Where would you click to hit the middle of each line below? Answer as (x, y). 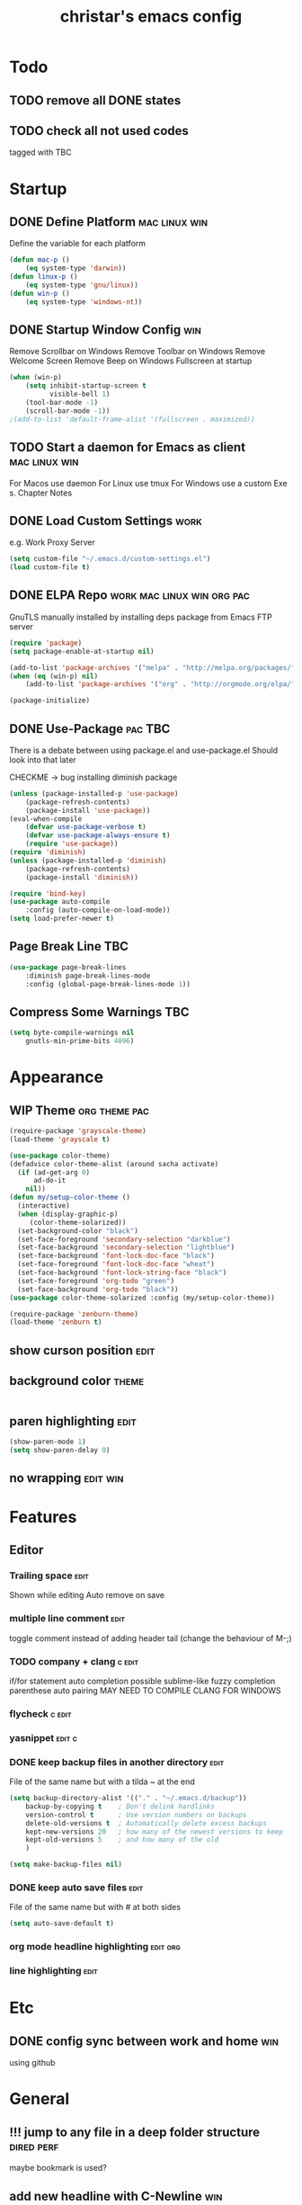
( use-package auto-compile (60, 902)
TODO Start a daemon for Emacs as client (127, 447)
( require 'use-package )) (72, 844)
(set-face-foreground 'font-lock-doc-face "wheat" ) (116, 1264)
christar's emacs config (151, 17)
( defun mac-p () (40, 260)
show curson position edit (82, 1350)
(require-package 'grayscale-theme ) (78, 1131)
